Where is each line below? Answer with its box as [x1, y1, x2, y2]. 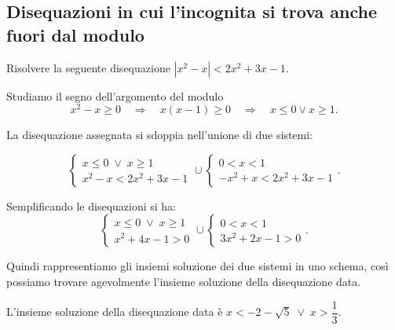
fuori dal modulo [6, 22, 144, 46]
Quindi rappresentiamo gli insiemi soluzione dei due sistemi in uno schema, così [6, 258, 389, 274]
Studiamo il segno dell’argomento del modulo [6, 87, 224, 104]
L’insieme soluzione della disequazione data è [6, 303, 223, 320]
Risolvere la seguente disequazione [6, 59, 170, 75]
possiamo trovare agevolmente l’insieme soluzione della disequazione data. [6, 273, 361, 290]
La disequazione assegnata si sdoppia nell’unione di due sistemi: [6, 126, 313, 143]
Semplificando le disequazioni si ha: [6, 197, 177, 214]
